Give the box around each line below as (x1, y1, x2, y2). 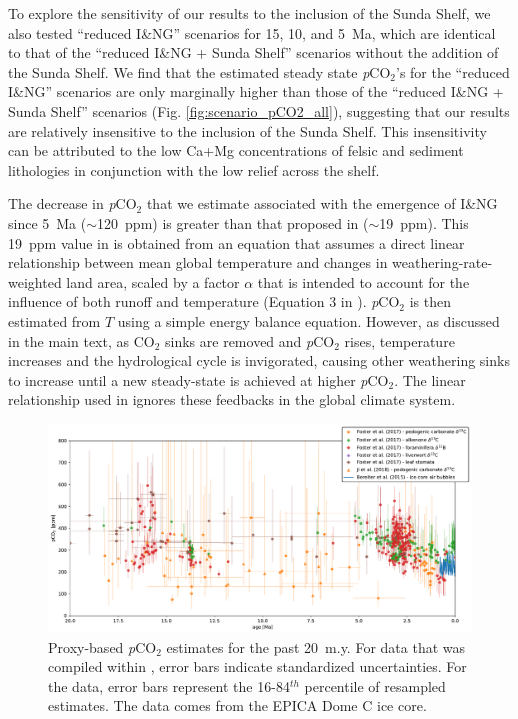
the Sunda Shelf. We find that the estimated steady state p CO (8, 61, 391, 82)
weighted (8, 271, 62, 292)
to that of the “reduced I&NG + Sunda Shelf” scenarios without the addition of (8, 42, 499, 63)
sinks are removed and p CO (165, 330, 335, 351)
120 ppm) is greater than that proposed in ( (97, 212, 369, 233)
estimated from (8, 310, 101, 331)
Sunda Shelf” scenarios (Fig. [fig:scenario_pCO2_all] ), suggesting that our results (8, 100, 510, 121)
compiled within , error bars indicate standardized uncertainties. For (48, 656, 467, 677)
